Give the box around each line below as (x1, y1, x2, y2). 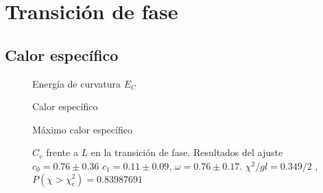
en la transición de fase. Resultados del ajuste (91, 145, 283, 159)
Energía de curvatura (32, 76, 121, 90)
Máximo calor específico (32, 122, 132, 136)
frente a (46, 145, 78, 159)
